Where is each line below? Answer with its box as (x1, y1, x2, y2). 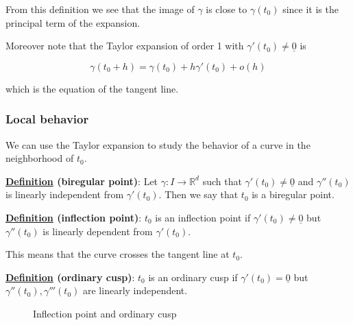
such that (202, 173, 242, 188)
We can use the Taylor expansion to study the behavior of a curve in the (5, 137, 311, 152)
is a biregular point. (252, 187, 334, 202)
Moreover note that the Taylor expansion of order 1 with (5, 38, 244, 53)
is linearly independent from (5, 187, 124, 202)
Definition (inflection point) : (5, 210, 142, 224)
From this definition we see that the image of (5, 2, 195, 16)
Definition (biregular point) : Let (5, 173, 158, 188)
